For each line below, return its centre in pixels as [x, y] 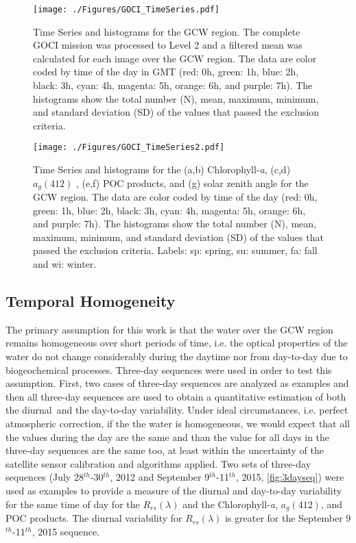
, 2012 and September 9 [160, 477]
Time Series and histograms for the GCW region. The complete [167, 31]
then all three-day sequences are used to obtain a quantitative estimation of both [176, 396]
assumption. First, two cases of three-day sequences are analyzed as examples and [177, 383]
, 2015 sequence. [66, 531]
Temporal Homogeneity [91, 301]
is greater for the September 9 [288, 518]
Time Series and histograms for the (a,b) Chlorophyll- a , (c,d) [162, 169]
